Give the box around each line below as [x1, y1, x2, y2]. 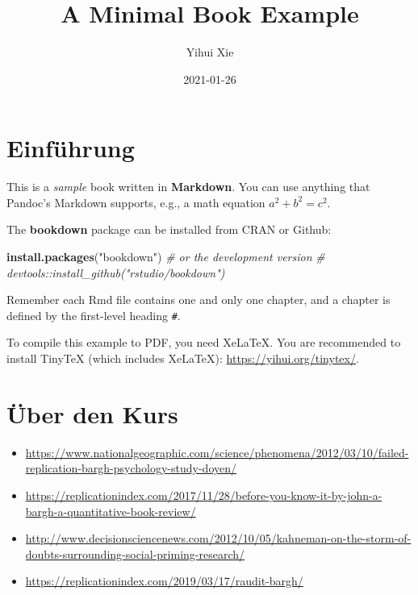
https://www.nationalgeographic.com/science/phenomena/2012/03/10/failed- [25, 443, 409, 460]
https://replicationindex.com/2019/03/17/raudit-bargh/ [25, 572, 303, 589]
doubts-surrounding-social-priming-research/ [25, 545, 245, 562]
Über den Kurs [6, 397, 178, 430]
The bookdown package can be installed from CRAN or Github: [6, 221, 332, 238]
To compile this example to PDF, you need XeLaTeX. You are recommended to [6, 334, 401, 351]
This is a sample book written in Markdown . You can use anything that [6, 178, 370, 195]
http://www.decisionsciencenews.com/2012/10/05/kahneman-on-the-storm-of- [25, 530, 412, 547]
